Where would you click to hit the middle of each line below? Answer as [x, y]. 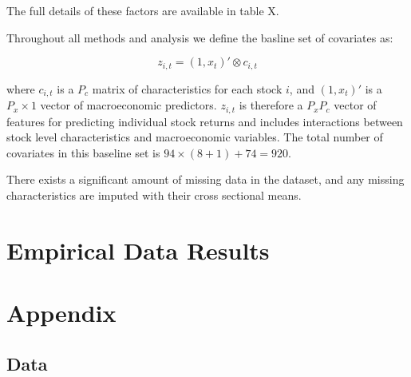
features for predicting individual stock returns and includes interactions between [205, 121]
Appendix [61, 313]
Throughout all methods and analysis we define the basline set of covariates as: [200, 37]
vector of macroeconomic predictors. [128, 105]
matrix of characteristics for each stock [187, 88]
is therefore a [271, 105]
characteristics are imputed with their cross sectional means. [154, 194]
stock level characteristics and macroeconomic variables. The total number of [195, 137]
